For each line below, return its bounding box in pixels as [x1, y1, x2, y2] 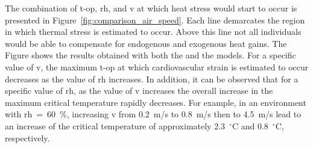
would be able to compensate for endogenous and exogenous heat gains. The [5, 37, 287, 49]
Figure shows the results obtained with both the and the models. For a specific [5, 49, 296, 61]
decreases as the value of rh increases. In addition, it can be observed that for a [5, 72, 299, 85]
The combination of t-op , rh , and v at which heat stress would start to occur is [5, 2, 297, 14]
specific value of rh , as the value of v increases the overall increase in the [5, 84, 273, 97]
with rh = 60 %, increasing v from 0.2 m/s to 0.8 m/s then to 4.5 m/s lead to [5, 108, 302, 120]
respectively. [5, 131, 50, 144]
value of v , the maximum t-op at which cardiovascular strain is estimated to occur [5, 60, 309, 73]
